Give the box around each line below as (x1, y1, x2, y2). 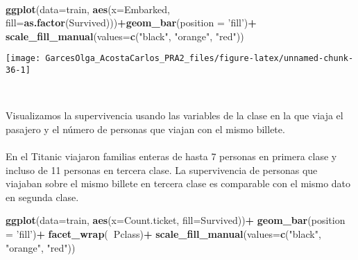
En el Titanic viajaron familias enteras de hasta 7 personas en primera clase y (6, 149, 337, 164)
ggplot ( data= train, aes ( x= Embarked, (6, 1, 170, 16)
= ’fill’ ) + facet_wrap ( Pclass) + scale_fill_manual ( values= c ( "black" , (6, 227, 321, 241)
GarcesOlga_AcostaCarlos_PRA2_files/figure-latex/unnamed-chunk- (45, 53, 354, 64)
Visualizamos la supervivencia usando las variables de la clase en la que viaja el (6, 108, 343, 123)
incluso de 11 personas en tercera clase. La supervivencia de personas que (6, 162, 318, 177)
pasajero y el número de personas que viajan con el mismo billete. (6, 121, 285, 136)
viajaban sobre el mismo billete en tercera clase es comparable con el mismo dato (6, 176, 351, 191)
